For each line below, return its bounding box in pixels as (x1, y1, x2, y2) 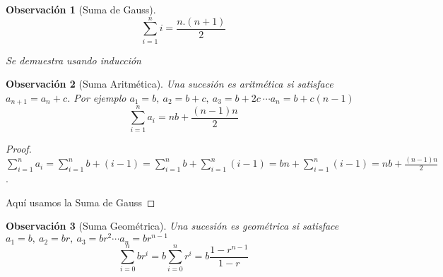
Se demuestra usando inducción (6, 52, 141, 67)
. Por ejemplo (66, 90, 126, 105)
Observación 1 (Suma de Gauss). (6, 2, 156, 16)
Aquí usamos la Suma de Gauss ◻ (6, 194, 155, 209)
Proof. (6, 141, 32, 156)
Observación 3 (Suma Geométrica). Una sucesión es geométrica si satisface (6, 218, 339, 233)
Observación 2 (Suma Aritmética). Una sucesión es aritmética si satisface (6, 76, 333, 91)
